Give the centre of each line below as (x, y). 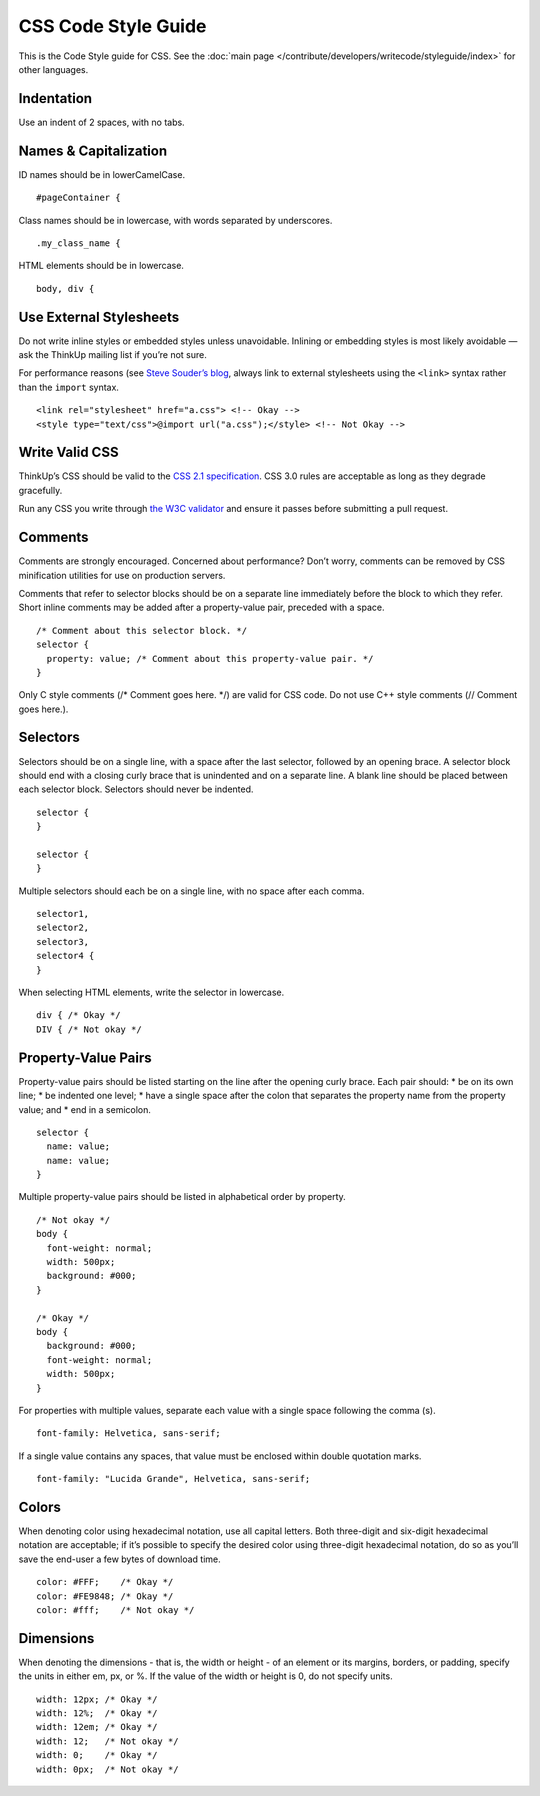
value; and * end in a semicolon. (85, 1109)
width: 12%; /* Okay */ (97, 1713)
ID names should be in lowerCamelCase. (101, 174)
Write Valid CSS (68, 452)
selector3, (63, 941)
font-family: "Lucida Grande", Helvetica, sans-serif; (173, 1479)
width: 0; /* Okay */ (97, 1755)
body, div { (65, 288)
